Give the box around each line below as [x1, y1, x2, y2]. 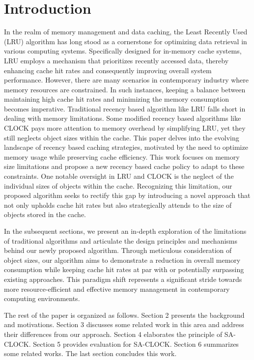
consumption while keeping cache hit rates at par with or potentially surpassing [4, 264, 244, 275]
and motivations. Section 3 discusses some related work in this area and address [4, 319, 244, 330]
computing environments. [4, 293, 80, 304]
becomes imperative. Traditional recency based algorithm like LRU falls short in [4, 103, 246, 113]
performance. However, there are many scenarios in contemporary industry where [4, 75, 249, 85]
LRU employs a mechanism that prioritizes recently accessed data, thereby [4, 55, 229, 65]
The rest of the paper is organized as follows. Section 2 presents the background [4, 309, 245, 320]
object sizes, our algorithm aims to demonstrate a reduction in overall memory [4, 254, 241, 265]
